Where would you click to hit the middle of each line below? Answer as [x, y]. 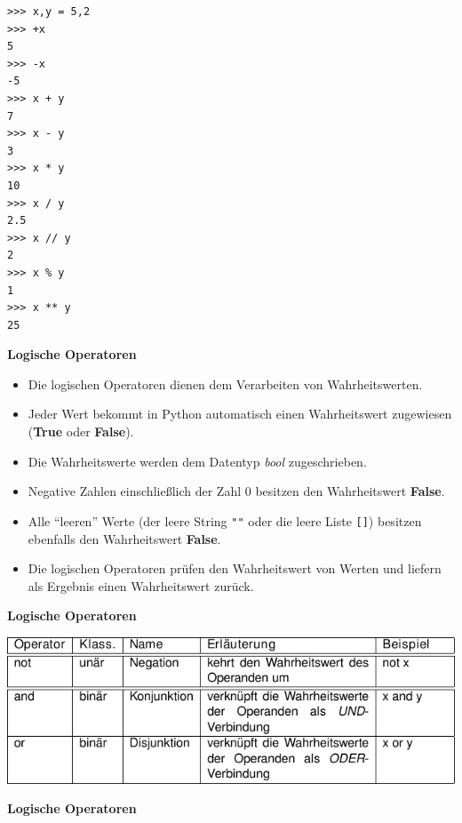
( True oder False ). [81, 431]
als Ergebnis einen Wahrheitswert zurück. [141, 585]
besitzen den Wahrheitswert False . [350, 491]
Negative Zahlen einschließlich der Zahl [135, 491]
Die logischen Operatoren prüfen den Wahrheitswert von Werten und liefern [235, 568]
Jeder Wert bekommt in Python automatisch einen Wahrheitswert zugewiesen [240, 414]
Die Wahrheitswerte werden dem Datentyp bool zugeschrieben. [197, 461]
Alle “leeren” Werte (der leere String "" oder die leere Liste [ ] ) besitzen [225, 520]
